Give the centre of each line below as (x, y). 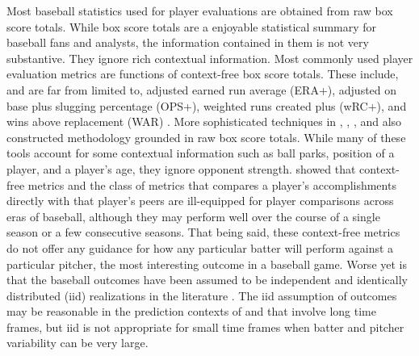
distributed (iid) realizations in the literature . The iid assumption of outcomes (202, 295)
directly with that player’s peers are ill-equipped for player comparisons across (200, 201)
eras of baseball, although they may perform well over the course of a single (193, 216)
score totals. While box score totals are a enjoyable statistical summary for (192, 26)
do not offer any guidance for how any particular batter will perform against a (200, 247)
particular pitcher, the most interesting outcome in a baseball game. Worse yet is (207, 264)
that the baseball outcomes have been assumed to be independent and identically (207, 280)
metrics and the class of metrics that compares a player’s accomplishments (212, 184)
